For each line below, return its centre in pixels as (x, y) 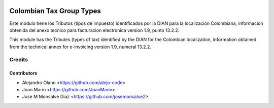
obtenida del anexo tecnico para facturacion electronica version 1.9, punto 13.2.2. (94, 30)
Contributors (23, 73)
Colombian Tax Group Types (55, 11)
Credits (19, 60)
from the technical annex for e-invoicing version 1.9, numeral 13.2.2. (80, 47)
